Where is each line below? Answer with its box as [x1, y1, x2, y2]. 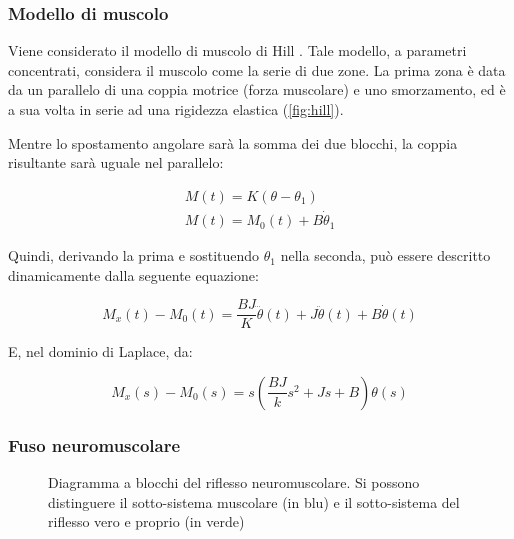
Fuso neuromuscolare [8, 432, 181, 457]
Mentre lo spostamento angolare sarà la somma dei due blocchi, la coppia [8, 132, 458, 153]
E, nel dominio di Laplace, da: [8, 341, 193, 362]
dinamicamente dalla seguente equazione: [8, 264, 259, 285]
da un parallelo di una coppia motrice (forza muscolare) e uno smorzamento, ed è [8, 79, 506, 100]
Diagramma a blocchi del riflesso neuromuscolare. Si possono [48, 472, 420, 493]
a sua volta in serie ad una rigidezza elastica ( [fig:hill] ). [8, 99, 344, 119]
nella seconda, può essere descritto [280, 245, 491, 266]
